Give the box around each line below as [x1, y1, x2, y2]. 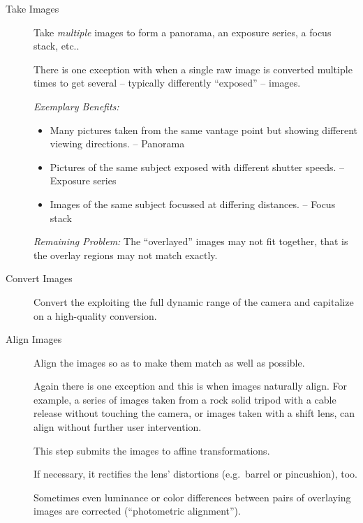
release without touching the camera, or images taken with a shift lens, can [34, 406, 355, 420]
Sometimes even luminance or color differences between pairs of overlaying [34, 489, 351, 504]
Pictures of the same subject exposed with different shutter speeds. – [50, 159, 344, 174]
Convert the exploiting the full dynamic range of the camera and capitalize [34, 294, 354, 309]
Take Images [6, 1, 59, 15]
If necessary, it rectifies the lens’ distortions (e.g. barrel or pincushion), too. [34, 466, 357, 481]
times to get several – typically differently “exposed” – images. [34, 75, 301, 90]
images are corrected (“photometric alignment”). [34, 503, 241, 518]
